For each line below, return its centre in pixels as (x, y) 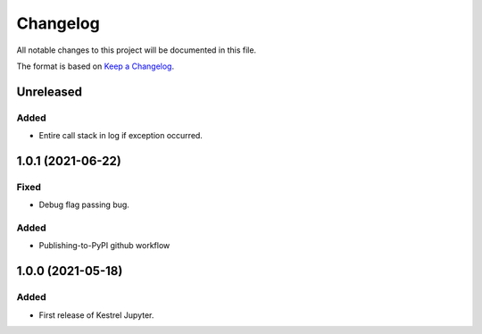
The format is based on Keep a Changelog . (95, 66)
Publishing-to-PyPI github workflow (104, 246)
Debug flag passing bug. (84, 205)
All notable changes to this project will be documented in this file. (137, 50)
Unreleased (50, 92)
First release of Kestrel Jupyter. (96, 315)
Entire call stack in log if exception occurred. (120, 136)
